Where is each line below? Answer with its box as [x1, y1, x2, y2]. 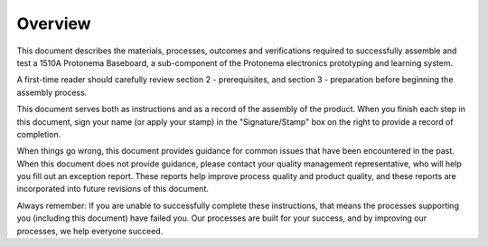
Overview [16, 14, 91, 33]
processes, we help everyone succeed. [16, 225, 164, 236]
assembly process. [16, 87, 88, 98]
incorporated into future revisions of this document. [16, 184, 210, 195]
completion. [16, 128, 61, 139]
